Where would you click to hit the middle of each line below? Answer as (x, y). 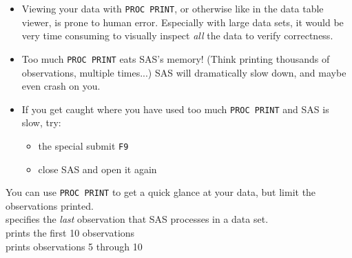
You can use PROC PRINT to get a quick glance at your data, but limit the (161, 192)
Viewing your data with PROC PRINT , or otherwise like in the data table (173, 8)
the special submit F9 (83, 145)
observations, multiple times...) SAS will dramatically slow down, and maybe (184, 72)
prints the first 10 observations (70, 233)
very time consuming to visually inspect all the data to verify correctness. (177, 36)
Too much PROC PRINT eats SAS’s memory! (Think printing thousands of (176, 58)
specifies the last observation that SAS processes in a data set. (137, 219)
